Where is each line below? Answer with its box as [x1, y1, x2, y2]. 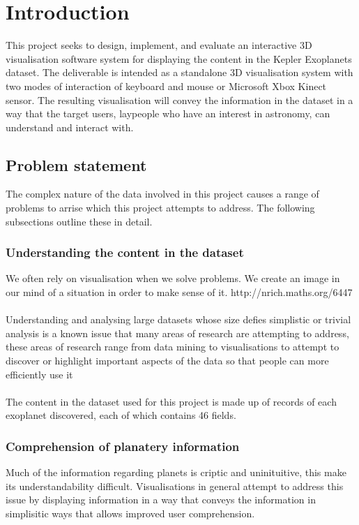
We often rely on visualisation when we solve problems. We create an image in [6, 271, 340, 286]
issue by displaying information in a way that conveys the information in [6, 492, 316, 507]
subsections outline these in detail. [6, 214, 153, 228]
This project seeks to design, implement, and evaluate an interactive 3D [6, 38, 312, 52]
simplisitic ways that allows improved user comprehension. [6, 506, 255, 521]
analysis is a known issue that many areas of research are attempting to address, [6, 325, 349, 340]
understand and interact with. [6, 119, 134, 134]
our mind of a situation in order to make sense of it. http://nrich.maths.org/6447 [6, 285, 353, 300]
